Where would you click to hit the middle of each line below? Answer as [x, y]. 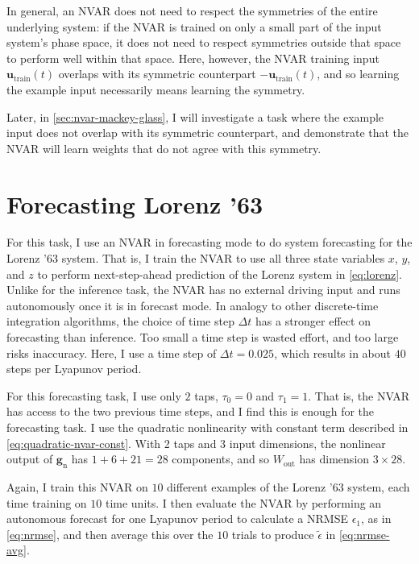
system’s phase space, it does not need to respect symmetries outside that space [204, 42]
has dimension [334, 459]
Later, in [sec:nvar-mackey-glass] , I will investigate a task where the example [195, 116]
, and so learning [358, 74]
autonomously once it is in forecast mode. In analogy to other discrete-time [193, 305]
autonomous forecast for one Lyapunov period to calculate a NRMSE [177, 518]
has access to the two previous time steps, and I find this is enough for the [191, 411]
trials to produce [273, 534]
